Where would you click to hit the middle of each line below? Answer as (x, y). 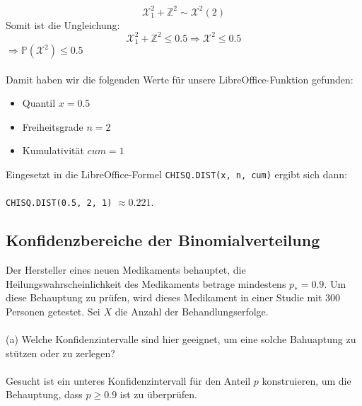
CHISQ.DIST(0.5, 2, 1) (59, 203)
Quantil (39, 103)
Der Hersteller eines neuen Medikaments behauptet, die (126, 270)
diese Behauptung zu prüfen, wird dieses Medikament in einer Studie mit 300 (173, 297)
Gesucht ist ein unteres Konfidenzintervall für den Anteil (128, 380)
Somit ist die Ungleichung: (63, 24)
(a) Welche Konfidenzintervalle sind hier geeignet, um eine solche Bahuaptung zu (181, 339)
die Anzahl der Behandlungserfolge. (192, 311)
